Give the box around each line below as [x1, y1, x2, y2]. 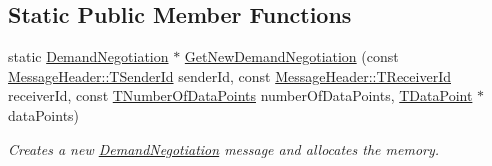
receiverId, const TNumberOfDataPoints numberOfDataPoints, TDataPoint [8, 85, 473, 106]
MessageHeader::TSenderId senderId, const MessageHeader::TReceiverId [8, 65, 451, 86]
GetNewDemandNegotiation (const [184, 46, 399, 67]
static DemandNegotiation [8, 46, 169, 67]
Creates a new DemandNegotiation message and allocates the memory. [8, 138, 440, 159]
